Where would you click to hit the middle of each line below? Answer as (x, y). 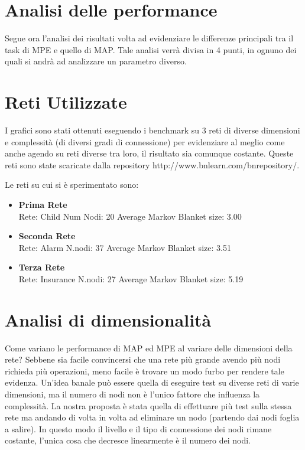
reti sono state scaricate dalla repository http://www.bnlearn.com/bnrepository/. (152, 164)
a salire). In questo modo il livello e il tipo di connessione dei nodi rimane (138, 428)
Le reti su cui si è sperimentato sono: (72, 185)
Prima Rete (43, 204)
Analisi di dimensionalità (108, 319)
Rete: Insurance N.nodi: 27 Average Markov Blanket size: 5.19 (131, 278)
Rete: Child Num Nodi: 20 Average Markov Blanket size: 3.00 (130, 216)
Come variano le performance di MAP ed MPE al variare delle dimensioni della (149, 348)
